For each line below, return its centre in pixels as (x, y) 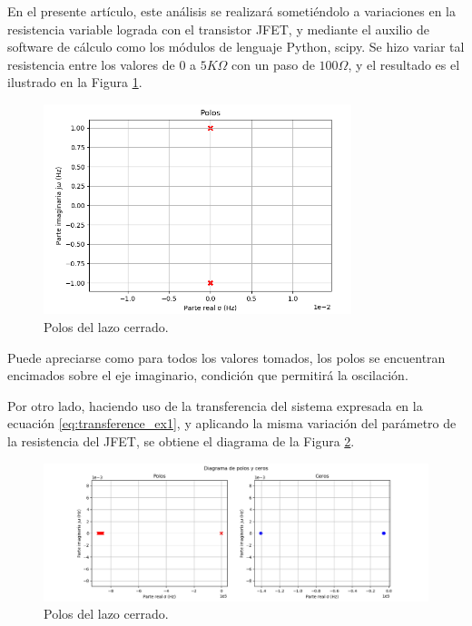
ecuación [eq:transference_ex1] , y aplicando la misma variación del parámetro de (232, 423)
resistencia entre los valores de (91, 64)
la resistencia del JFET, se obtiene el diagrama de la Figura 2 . (181, 440)
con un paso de (273, 64)
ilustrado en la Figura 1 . (75, 82)
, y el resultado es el (404, 64)
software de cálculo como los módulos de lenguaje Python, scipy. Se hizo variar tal (236, 47)
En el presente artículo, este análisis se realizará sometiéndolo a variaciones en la (231, 11)
